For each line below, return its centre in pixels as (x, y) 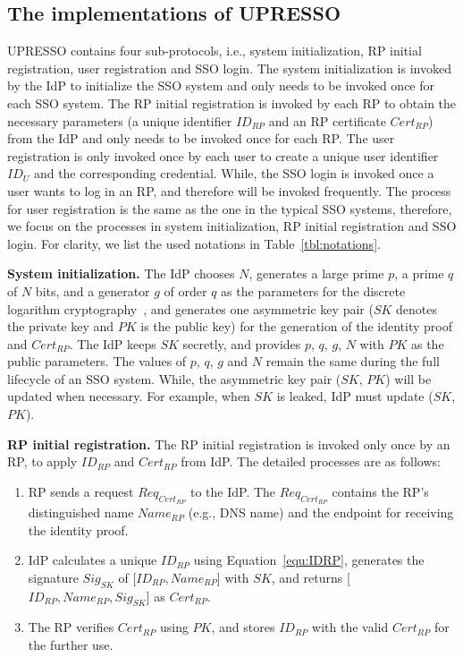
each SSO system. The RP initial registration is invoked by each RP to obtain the (232, 102)
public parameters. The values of (97, 361)
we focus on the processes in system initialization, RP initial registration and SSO (232, 226)
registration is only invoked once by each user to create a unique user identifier (223, 155)
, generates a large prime (316, 273)
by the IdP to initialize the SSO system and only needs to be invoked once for (221, 85)
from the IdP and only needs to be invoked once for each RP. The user (201, 138)
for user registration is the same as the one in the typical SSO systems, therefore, (230, 208)
